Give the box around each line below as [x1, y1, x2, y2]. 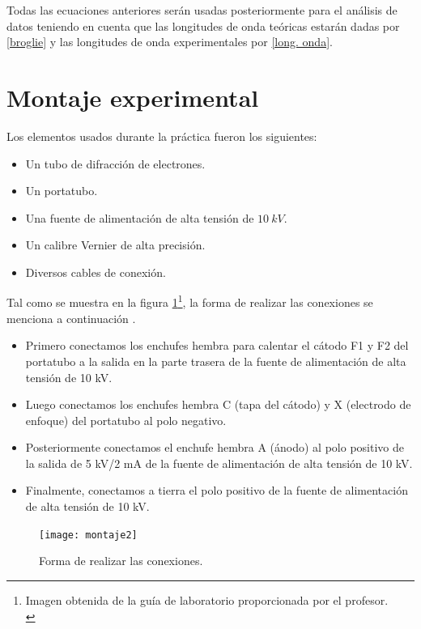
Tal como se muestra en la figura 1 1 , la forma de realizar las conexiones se [6, 291, 373, 311]
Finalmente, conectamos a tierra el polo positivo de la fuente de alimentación [25, 482, 408, 499]
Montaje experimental [6, 80, 259, 113]
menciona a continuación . [6, 309, 136, 326]
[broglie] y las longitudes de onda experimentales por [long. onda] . [6, 33, 333, 50]
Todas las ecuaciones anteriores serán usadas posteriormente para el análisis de [6, 2, 398, 18]
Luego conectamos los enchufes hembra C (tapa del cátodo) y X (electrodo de [25, 396, 411, 413]
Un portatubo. [25, 182, 98, 199]
